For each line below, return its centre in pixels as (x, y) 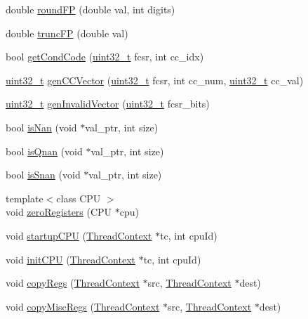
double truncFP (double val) (67, 33)
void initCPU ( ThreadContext (71, 259)
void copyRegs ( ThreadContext (73, 283)
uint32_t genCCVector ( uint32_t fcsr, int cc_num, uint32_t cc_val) (155, 80)
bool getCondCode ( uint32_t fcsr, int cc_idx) (105, 57)
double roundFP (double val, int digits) (91, 9)
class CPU (79, 198)
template (25, 198)
